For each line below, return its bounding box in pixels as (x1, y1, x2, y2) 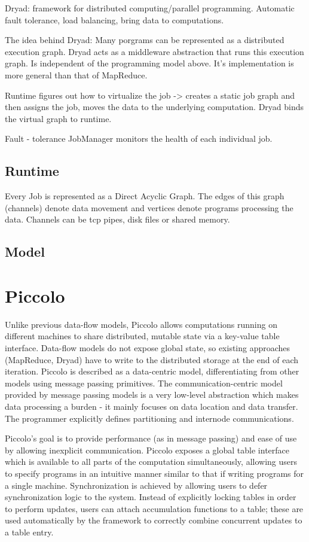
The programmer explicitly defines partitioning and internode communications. (5, 412, 294, 424)
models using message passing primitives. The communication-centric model (5, 376, 283, 389)
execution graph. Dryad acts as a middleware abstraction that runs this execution (5, 45, 304, 57)
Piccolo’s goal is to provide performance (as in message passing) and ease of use (5, 432, 297, 444)
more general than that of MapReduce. (5, 68, 148, 81)
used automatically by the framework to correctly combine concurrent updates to (5, 514, 302, 526)
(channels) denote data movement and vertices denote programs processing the (5, 201, 293, 214)
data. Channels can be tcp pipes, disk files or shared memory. (5, 213, 230, 226)
